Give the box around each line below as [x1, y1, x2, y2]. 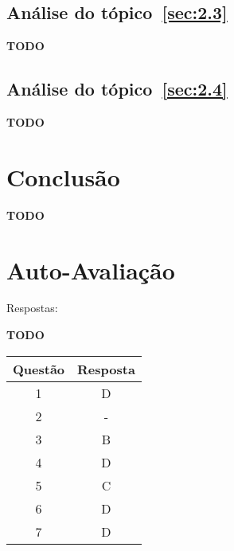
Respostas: [6, 299, 58, 316]
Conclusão [6, 160, 120, 193]
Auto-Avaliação [6, 253, 175, 286]
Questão [13, 359, 65, 378]
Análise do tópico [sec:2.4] [6, 76, 228, 101]
